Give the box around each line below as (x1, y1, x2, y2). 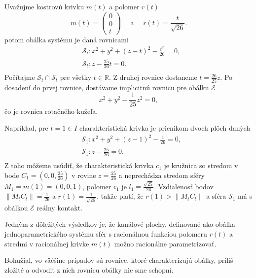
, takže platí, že (97, 191, 144, 201)
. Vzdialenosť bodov (154, 181, 214, 191)
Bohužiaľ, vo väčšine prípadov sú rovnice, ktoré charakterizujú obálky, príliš (4, 255, 233, 265)
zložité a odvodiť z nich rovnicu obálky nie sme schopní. (4, 264, 174, 275)
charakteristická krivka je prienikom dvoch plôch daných (79, 122, 251, 133)
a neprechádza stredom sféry (118, 170, 205, 180)
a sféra (206, 191, 226, 201)
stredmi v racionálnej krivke (4, 238, 89, 248)
